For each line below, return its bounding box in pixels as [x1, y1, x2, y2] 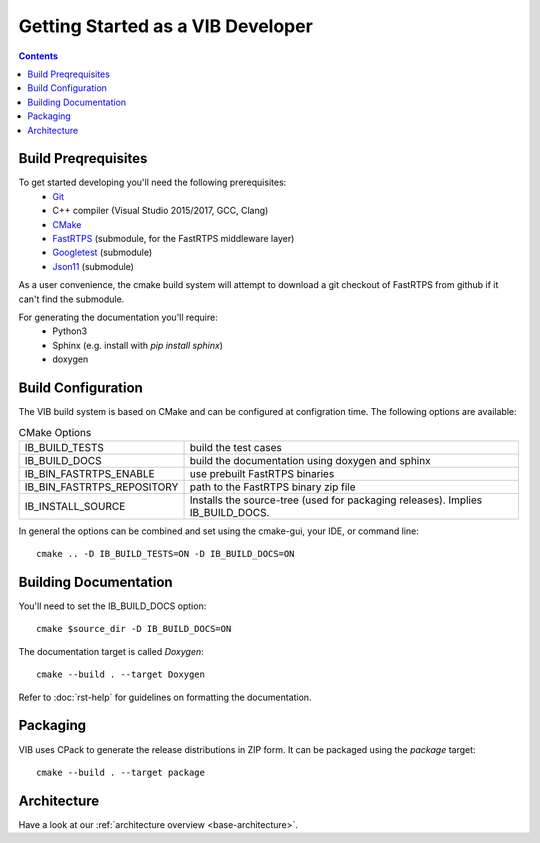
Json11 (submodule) [52, 260, 135, 272]
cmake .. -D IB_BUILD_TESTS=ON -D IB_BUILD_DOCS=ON [36, 548, 295, 560]
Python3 [52, 325, 88, 337]
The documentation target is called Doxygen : [18, 645, 204, 657]
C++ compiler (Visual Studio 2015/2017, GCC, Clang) [52, 205, 269, 217]
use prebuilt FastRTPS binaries [189, 466, 335, 480]
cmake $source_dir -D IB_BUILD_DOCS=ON [36, 623, 232, 635]
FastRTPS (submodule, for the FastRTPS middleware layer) [52, 232, 295, 244]
